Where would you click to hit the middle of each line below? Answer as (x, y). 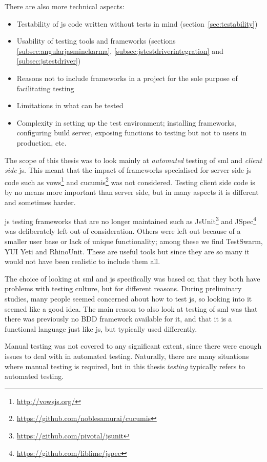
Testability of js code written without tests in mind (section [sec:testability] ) (137, 23)
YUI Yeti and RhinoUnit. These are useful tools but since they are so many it (127, 251)
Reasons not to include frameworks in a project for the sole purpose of (127, 78)
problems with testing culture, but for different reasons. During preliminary (123, 288)
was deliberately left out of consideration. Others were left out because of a (123, 231)
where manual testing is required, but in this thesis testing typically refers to (125, 366)
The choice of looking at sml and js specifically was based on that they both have (132, 278)
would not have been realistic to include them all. (83, 261)
